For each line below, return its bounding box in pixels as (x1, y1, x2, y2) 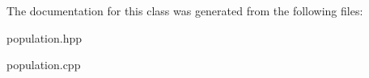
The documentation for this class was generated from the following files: (6, 2, 363, 18)
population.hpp (6, 29, 83, 46)
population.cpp (6, 56, 81, 73)
